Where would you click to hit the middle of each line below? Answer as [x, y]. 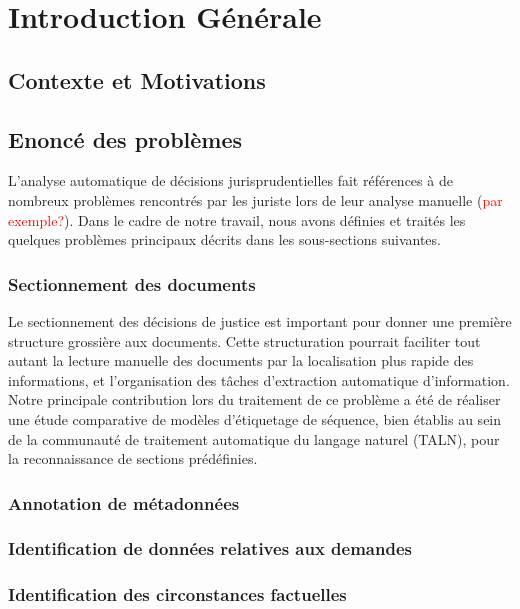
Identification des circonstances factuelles [177, 594]
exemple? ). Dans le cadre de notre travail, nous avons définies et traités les [237, 219]
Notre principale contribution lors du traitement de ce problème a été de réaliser [254, 399]
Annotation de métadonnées [124, 502]
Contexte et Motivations [137, 79]
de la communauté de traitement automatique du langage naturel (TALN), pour [254, 438]
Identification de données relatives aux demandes [210, 548]
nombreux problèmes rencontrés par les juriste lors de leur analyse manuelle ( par [255, 199]
